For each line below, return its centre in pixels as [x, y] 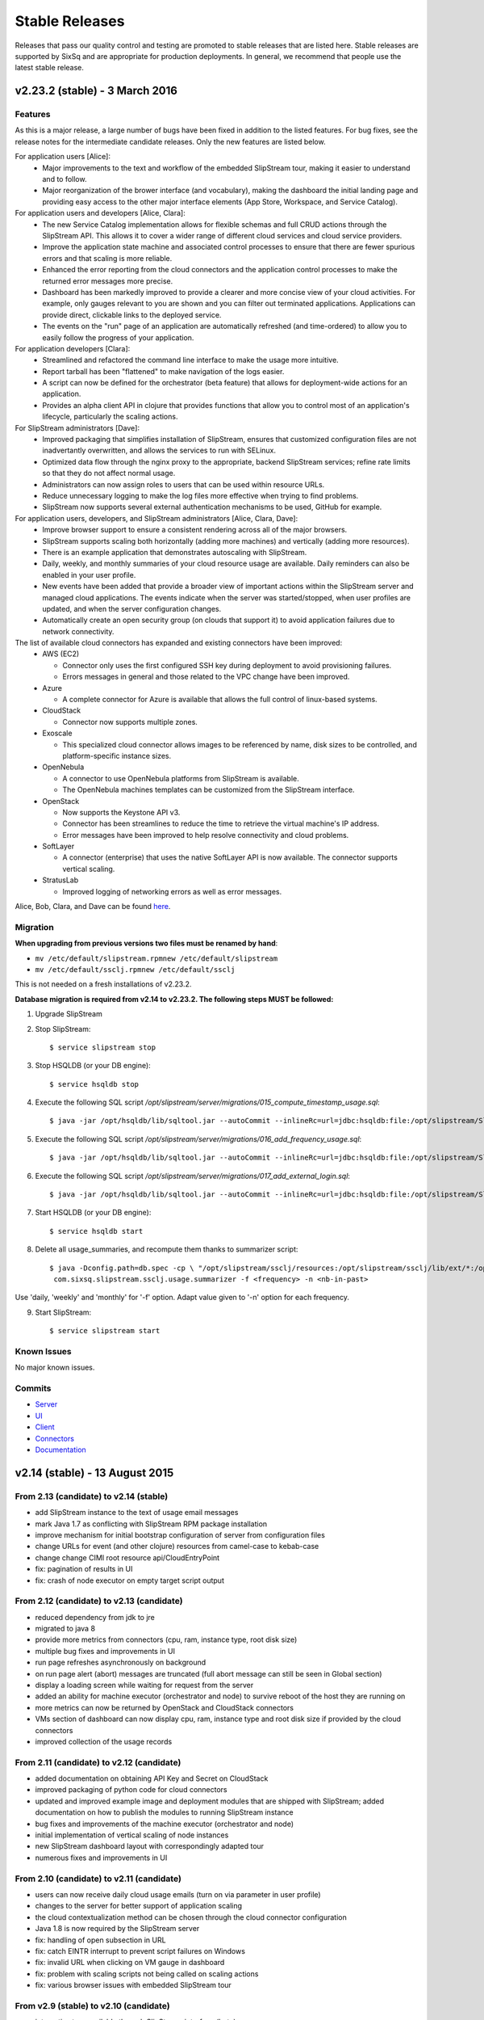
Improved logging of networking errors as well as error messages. [172, 891]
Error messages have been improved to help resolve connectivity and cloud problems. [206, 835]
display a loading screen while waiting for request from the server [144, 1685]
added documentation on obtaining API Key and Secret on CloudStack [152, 1778]
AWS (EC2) [61, 654]
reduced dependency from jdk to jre [95, 1617]
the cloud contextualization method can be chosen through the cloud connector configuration [191, 1917]
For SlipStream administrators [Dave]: [77, 427]
